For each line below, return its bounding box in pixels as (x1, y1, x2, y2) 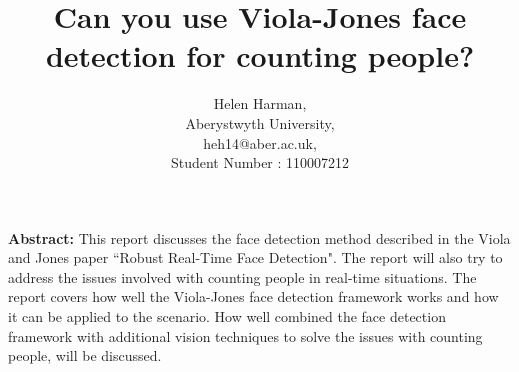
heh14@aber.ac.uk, (203, 132, 317, 153)
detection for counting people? (45, 35, 475, 76)
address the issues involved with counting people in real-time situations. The (8, 266, 477, 287)
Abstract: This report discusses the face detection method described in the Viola (8, 227, 511, 248)
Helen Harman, (213, 93, 307, 114)
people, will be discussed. (8, 345, 162, 366)
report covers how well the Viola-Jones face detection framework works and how (8, 286, 499, 307)
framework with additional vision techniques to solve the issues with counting (8, 325, 483, 346)
